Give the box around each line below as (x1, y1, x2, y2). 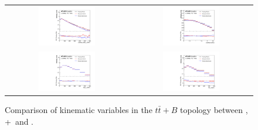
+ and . (5, 115, 34, 127)
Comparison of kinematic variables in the (5, 104, 152, 115)
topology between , (180, 104, 248, 115)
